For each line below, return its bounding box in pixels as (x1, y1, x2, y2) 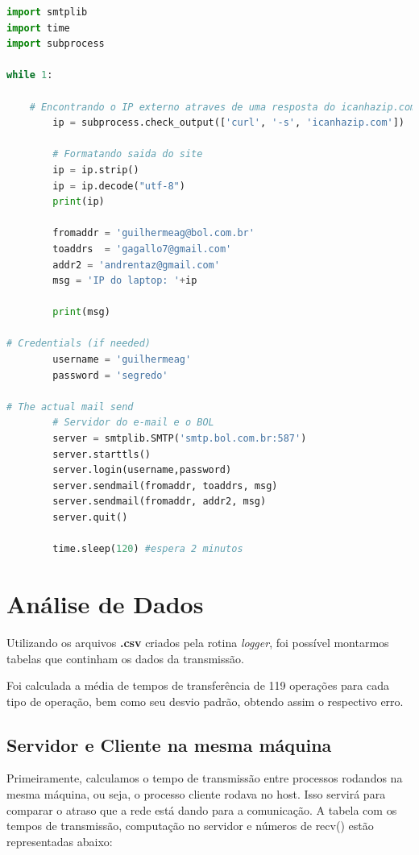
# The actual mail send (6, 401, 134, 413)
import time (6, 22, 70, 34)
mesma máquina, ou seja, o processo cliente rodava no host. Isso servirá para (6, 786, 386, 803)
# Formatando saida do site (52, 148, 203, 160)
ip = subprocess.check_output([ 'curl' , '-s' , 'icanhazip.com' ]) (52, 117, 405, 129)
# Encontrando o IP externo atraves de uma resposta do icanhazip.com (29, 101, 417, 113)
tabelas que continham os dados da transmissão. (6, 650, 244, 666)
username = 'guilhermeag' (52, 354, 192, 366)
